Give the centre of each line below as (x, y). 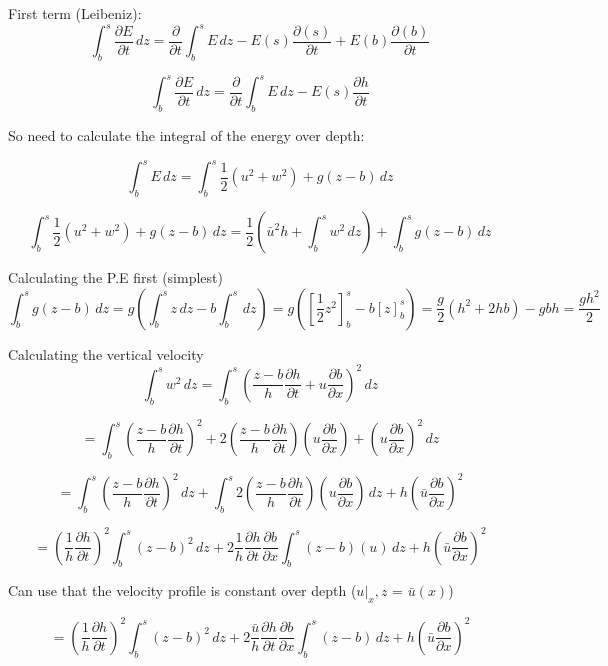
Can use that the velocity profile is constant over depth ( (182, 590)
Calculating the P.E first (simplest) (115, 277)
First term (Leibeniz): (75, 13)
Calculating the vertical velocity (106, 353)
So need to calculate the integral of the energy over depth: (186, 135)
